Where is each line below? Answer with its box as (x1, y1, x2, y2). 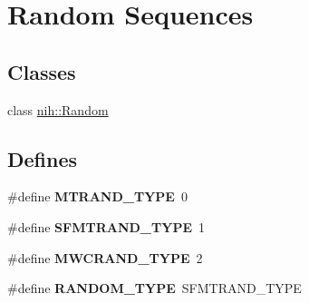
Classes (7, 57, 76, 85)
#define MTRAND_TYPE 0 (7, 187, 188, 206)
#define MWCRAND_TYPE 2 (7, 248, 203, 267)
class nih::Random (7, 100, 109, 119)
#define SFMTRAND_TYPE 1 (7, 217, 205, 236)
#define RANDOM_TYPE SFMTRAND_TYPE (7, 279, 302, 298)
